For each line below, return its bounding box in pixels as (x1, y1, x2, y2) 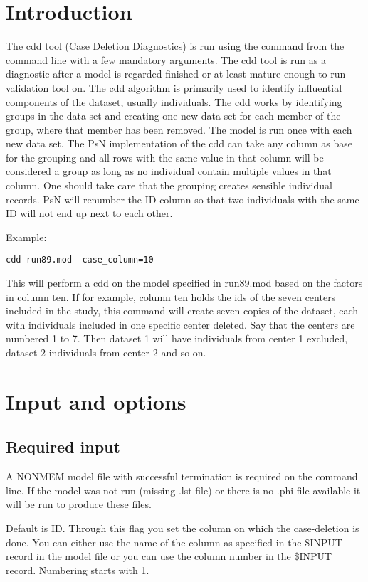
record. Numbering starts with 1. (6, 562, 149, 577)
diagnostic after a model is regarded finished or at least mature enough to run (6, 66, 346, 81)
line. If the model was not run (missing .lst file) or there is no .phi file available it (6, 482, 361, 497)
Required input (6, 435, 120, 457)
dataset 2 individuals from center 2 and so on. (6, 345, 206, 360)
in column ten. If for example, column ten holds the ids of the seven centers (6, 289, 336, 304)
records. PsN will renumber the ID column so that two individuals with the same (6, 191, 359, 206)
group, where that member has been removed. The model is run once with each (6, 122, 352, 137)
